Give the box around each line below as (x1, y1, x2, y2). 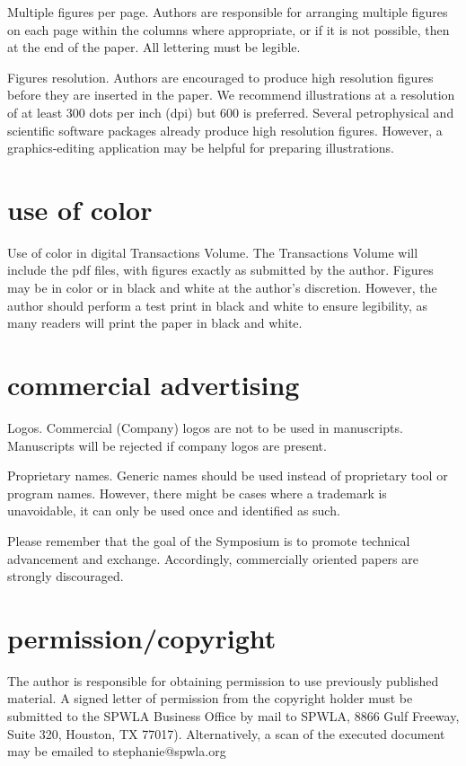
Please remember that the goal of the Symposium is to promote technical (7, 531, 410, 550)
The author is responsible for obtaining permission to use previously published (7, 671, 439, 690)
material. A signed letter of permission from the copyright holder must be (7, 689, 413, 708)
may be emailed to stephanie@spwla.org (7, 742, 226, 761)
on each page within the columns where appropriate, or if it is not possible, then (7, 20, 450, 39)
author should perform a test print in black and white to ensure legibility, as (7, 295, 427, 314)
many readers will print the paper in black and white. (7, 313, 303, 332)
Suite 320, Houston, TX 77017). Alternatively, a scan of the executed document (7, 724, 445, 743)
